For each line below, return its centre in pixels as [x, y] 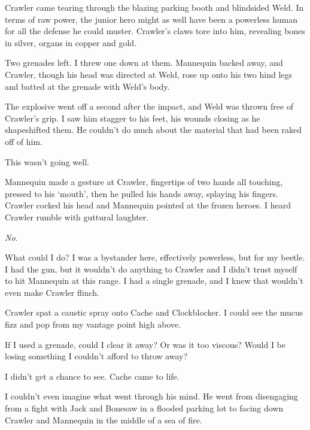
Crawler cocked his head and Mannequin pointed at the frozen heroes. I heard [148, 205]
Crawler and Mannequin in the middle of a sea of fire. [104, 420]
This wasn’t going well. [47, 161]
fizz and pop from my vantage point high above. [93, 324]
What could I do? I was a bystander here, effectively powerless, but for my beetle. [155, 257]
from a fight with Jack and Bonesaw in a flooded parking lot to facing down [144, 408]
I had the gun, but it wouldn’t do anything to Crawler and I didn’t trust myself [151, 269]
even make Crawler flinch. [52, 292]
